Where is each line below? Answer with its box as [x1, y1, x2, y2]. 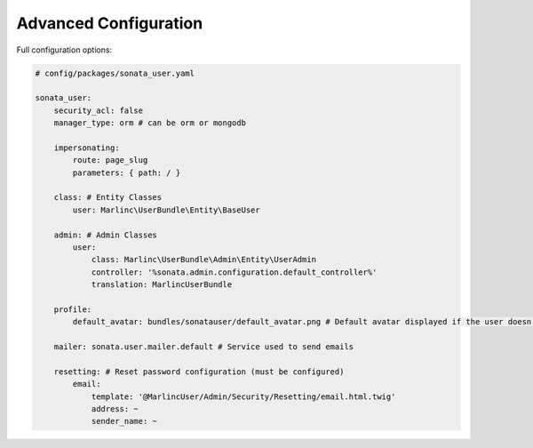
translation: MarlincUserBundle [91, 280, 233, 290]
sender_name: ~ [91, 416, 157, 427]
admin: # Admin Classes [53, 229, 157, 240]
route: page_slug [72, 156, 148, 165]
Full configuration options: [16, 44, 113, 55]
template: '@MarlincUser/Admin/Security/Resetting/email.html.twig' [91, 391, 396, 402]
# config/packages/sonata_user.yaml [35, 68, 195, 78]
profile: [53, 304, 92, 315]
